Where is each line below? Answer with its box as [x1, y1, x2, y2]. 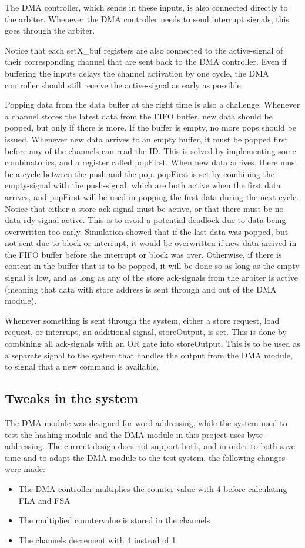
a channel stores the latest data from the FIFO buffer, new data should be [5, 109, 273, 122]
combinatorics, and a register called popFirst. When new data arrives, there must [5, 156, 299, 168]
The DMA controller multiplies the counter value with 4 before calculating [18, 482, 287, 494]
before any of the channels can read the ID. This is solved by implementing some [5, 144, 296, 157]
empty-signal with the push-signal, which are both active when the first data [5, 179, 281, 191]
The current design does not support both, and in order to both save [47, 440, 295, 452]
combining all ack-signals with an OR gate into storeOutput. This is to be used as [5, 337, 300, 350]
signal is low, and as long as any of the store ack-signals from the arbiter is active [5, 271, 298, 284]
